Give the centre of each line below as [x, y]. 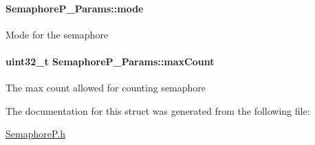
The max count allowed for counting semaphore [106, 88]
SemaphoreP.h [35, 134]
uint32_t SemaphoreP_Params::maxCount [110, 61]
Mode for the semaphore [57, 34]
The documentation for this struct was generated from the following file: [158, 110]
